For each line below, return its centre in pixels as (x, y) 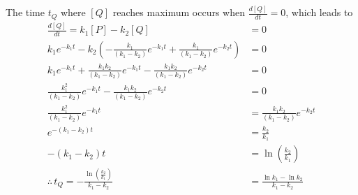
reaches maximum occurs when (179, 12)
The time (25, 12)
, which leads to (319, 12)
